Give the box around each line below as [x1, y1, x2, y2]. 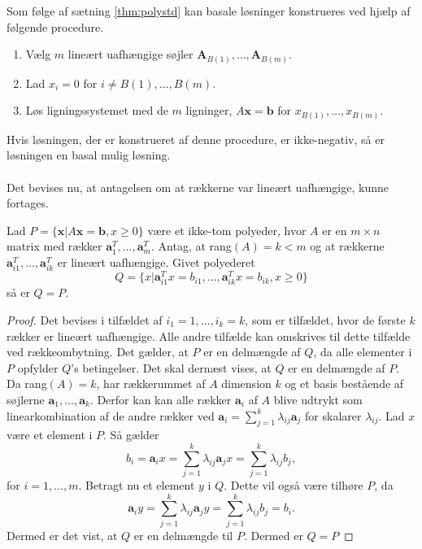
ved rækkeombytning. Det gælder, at [7, 343, 189, 360]
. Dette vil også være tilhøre [224, 477, 363, 494]
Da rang [7, 375, 47, 392]
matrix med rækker [7, 237, 102, 255]
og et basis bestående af [285, 375, 404, 392]
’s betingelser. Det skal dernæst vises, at [71, 359, 272, 376]
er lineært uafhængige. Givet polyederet [57, 253, 255, 270]
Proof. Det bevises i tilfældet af [7, 311, 163, 328]
